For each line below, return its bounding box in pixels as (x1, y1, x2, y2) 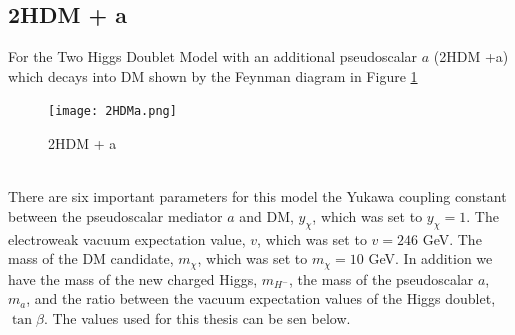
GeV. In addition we (368, 248, 493, 269)
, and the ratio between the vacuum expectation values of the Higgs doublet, (26, 288, 496, 309)
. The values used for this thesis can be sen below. (43, 307, 351, 328)
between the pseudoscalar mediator (8, 205, 223, 226)
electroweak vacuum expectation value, (8, 228, 246, 249)
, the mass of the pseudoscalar (289, 268, 474, 289)
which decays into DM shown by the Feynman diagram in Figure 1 (8, 65, 418, 86)
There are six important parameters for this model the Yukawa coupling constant (8, 186, 507, 207)
